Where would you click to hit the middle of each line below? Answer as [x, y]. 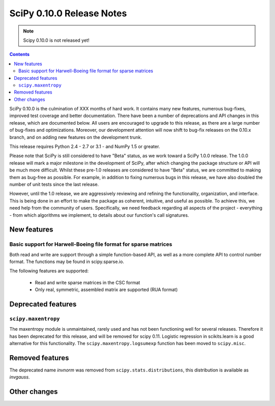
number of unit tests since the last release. [54, 184]
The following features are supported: [49, 271]
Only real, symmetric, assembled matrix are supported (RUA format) [106, 289]
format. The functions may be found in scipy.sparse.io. [67, 262]
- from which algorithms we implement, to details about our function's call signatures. [99, 215]
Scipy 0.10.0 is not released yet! [56, 40]
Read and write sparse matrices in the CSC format [87, 282]
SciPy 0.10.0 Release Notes [68, 13]
